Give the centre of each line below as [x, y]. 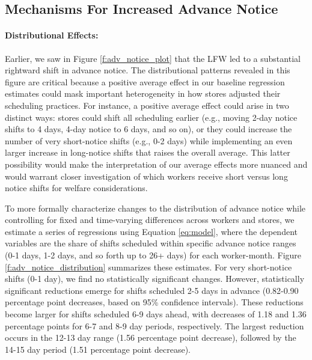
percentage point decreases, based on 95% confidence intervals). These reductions [154, 302]
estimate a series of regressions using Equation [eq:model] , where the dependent [151, 231]
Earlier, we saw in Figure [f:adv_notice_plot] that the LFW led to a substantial [153, 58]
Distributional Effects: [52, 35]
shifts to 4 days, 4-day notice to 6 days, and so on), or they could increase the [148, 129]
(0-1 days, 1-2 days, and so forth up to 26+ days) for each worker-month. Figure [153, 255]
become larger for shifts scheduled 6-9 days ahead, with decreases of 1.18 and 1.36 [156, 314]
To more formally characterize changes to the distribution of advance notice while [155, 208]
